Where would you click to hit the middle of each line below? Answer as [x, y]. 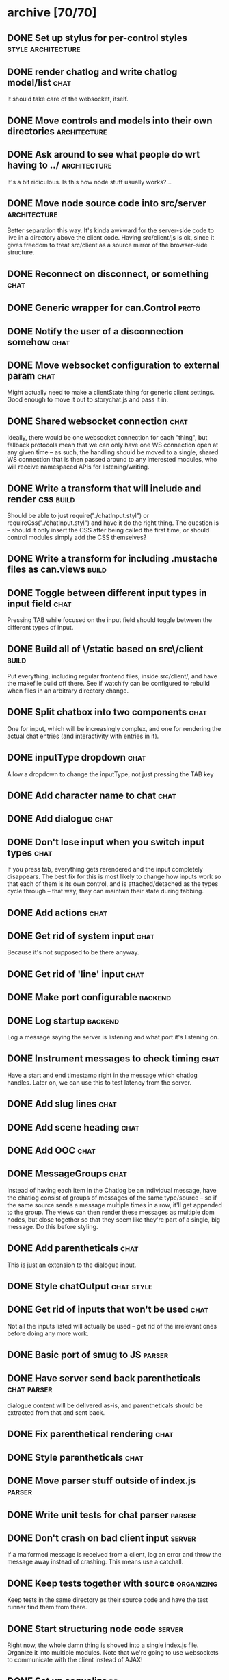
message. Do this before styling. [53, 1226]
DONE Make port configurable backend [89, 997]
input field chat [39, 603]
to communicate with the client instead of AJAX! [75, 1660]
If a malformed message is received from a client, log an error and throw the [114, 1555]
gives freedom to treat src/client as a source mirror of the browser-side [107, 245]
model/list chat [39, 83]
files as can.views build [57, 570]
